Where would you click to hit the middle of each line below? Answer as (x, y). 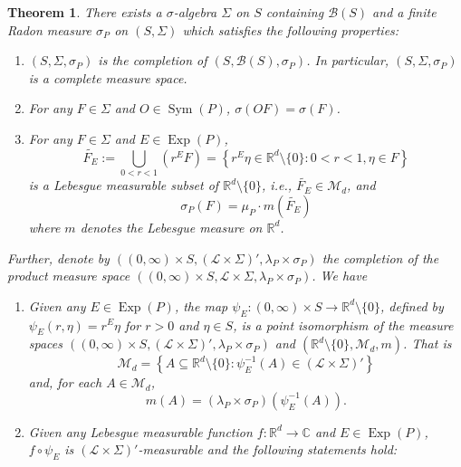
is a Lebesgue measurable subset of (124, 185)
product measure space (69, 276)
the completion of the (380, 257)
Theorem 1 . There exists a (85, 12)
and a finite (404, 12)
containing (295, 12)
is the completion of (153, 60)
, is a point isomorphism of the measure (343, 324)
